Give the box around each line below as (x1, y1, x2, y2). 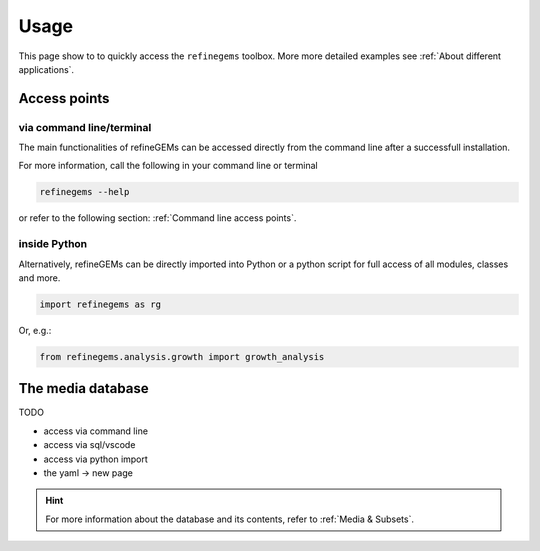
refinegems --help (39, 186, 130, 198)
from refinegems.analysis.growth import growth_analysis (39, 351, 325, 362)
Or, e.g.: (18, 324, 52, 336)
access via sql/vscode (43, 439, 136, 451)
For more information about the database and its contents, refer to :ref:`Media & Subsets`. (45, 513, 415, 525)
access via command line (43, 425, 149, 437)
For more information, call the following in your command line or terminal (18, 160, 319, 172)
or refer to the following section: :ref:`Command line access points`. (18, 212, 297, 224)
